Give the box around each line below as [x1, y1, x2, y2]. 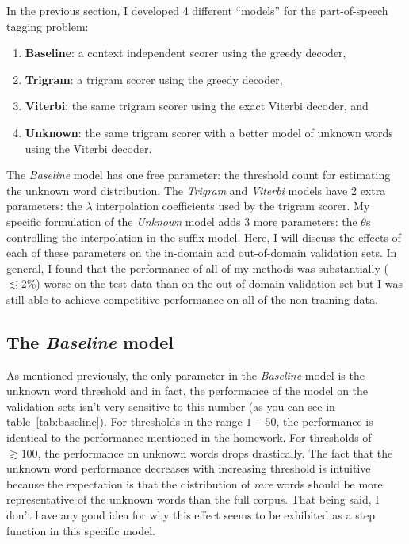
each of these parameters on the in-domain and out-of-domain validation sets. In [6, 244, 397, 261]
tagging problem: [6, 17, 89, 34]
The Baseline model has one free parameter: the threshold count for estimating [6, 167, 391, 183]
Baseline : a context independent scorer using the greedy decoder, [25, 44, 346, 61]
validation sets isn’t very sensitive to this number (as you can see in [6, 397, 335, 414]
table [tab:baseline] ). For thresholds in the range [6, 413, 243, 430]
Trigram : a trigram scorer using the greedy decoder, [25, 71, 283, 87]
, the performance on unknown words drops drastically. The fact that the [37, 444, 393, 461]
